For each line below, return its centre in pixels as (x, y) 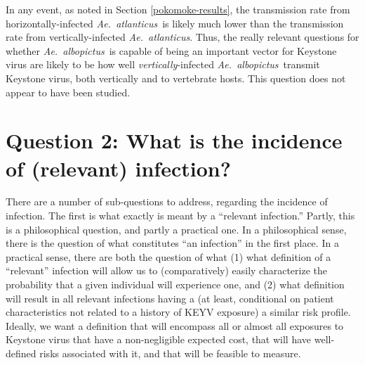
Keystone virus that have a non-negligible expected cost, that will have (159, 339)
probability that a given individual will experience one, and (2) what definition (175, 284)
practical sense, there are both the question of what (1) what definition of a (168, 256)
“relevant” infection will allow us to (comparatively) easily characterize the (166, 270)
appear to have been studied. (68, 92)
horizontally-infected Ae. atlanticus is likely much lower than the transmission (175, 23)
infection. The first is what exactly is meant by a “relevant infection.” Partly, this (180, 216)
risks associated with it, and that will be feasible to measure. (170, 353)
